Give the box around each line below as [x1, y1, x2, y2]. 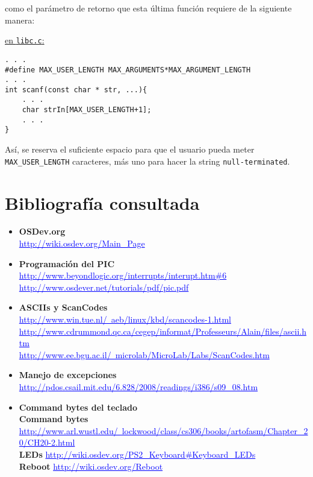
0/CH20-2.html [19, 436, 75, 449]
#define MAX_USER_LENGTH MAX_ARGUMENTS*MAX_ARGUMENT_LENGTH [5, 65, 251, 74]
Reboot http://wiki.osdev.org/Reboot [19, 460, 163, 472]
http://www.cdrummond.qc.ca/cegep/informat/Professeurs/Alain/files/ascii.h [19, 324, 306, 337]
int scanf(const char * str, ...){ [5, 85, 147, 94]
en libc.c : [5, 34, 45, 46]
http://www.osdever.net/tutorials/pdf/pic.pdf [19, 280, 189, 293]
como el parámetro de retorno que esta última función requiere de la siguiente [5, 2, 292, 14]
